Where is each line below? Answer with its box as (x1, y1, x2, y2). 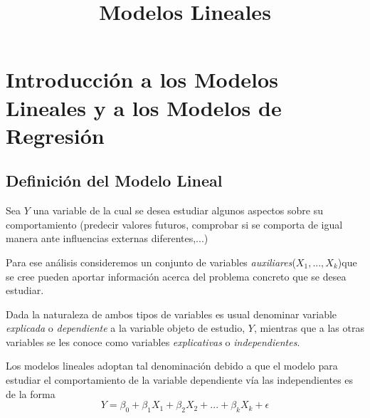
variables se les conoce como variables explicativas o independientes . (6, 334, 300, 349)
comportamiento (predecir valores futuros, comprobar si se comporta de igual (6, 216, 343, 231)
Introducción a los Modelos (6, 65, 278, 94)
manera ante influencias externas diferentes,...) (6, 231, 208, 246)
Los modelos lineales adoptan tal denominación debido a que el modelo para (6, 358, 338, 373)
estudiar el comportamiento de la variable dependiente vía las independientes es (6, 372, 354, 387)
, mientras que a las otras (253, 320, 364, 335)
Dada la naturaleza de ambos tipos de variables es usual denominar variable (6, 306, 337, 321)
